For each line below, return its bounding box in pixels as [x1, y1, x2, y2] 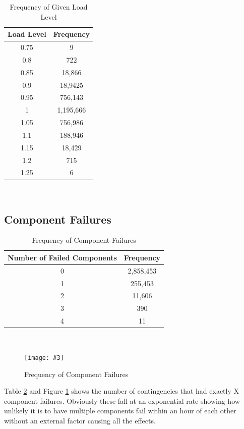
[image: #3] [24, 354, 64, 361]
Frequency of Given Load [10, 2, 88, 12]
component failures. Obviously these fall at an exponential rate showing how [4, 395, 240, 406]
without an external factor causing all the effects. [4, 415, 156, 425]
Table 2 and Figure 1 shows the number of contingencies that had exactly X [4, 386, 239, 396]
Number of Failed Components [8, 252, 117, 262]
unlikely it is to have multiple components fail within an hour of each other [4, 405, 236, 416]
